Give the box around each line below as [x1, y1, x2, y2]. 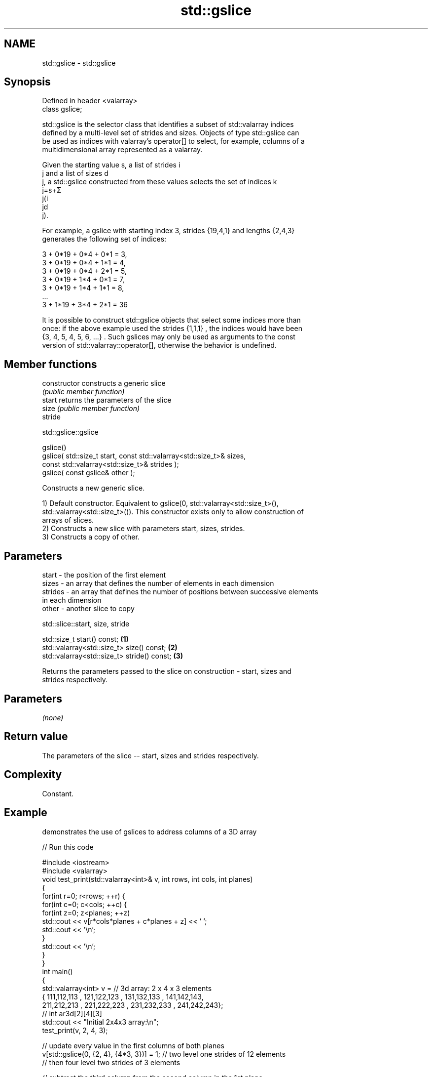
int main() [42, 967, 73, 976]
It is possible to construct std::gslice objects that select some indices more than [42, 316, 301, 325]
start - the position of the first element [42, 571, 166, 580]
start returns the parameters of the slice [42, 396, 172, 405]
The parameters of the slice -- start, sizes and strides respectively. [42, 751, 259, 760]
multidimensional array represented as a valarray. [42, 145, 203, 154]
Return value [4, 730, 68, 743]
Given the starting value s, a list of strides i [42, 161, 180, 169]
